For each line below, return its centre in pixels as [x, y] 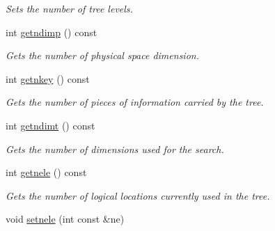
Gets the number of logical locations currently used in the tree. [138, 195]
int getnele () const [46, 172]
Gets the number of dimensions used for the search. [115, 149]
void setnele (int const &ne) [65, 219]
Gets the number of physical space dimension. [102, 55]
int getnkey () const [48, 78]
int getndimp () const [52, 32]
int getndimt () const [50, 125]
